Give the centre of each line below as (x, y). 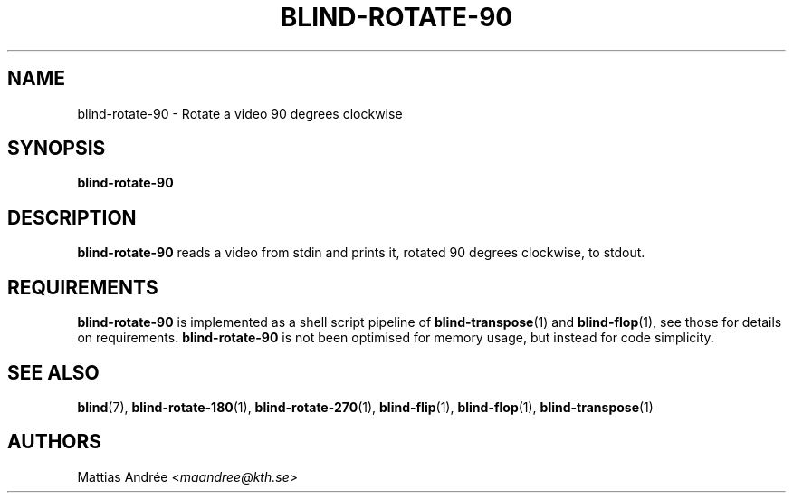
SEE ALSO (53, 372)
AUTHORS (55, 442)
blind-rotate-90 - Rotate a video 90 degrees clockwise (240, 113)
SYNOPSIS (57, 149)
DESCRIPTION (72, 217)
